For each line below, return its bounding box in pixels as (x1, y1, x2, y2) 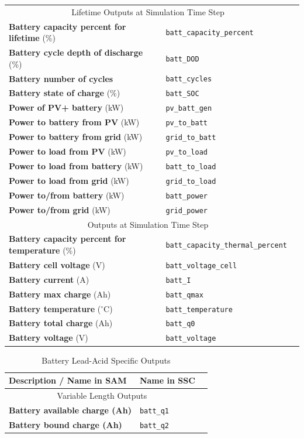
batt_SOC (165, 90, 199, 98)
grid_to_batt (165, 134, 216, 142)
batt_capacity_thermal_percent (165, 241, 287, 250)
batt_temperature (165, 305, 233, 314)
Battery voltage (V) (9, 331, 88, 344)
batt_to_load (165, 162, 216, 171)
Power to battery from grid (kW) (9, 131, 143, 143)
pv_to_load (165, 148, 208, 156)
